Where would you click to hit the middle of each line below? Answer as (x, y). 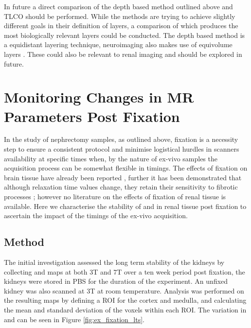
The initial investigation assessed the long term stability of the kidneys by (114, 262)
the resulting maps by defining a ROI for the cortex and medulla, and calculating (125, 300)
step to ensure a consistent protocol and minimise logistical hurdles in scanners (122, 149)
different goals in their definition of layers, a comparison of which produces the (121, 26)
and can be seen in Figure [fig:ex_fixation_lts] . (74, 319)
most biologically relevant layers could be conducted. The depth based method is (125, 35)
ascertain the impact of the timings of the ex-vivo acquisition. (96, 216)
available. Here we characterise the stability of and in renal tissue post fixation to (125, 206)
